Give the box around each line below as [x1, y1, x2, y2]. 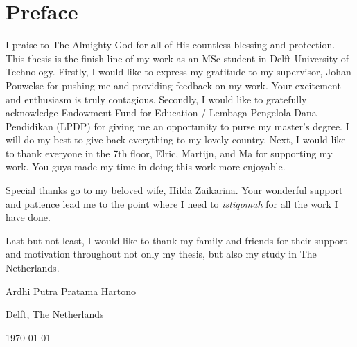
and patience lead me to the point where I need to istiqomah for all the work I [6, 196, 338, 211]
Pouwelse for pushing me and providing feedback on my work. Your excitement [6, 78, 341, 92]
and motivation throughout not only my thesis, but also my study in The [6, 247, 317, 261]
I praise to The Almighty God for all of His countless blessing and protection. [6, 37, 336, 52]
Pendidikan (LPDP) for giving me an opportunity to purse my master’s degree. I [6, 118, 349, 133]
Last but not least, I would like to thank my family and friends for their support [6, 233, 348, 247]
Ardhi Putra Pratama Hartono [6, 283, 137, 298]
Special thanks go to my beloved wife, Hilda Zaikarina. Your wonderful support [6, 183, 343, 197]
